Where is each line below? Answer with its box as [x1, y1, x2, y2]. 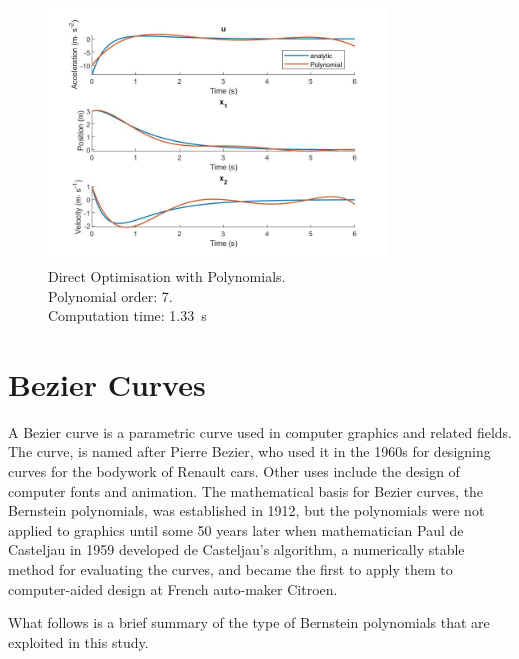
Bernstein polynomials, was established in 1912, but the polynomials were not [8, 500, 485, 521]
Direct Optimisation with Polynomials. [48, 265, 286, 286]
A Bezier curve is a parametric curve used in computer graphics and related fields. [8, 421, 512, 442]
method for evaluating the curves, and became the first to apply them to [8, 559, 453, 580]
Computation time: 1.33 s [48, 305, 207, 326]
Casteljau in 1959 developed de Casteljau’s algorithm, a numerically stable [8, 539, 465, 560]
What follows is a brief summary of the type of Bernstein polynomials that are [8, 612, 490, 633]
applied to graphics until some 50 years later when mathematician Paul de [8, 519, 464, 540]
